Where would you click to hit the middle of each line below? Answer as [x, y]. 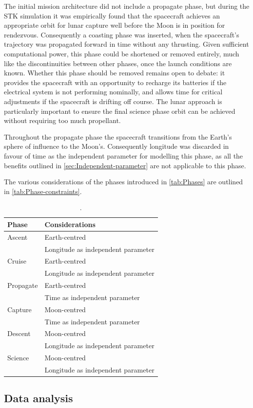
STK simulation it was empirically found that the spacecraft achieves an [112, 15]
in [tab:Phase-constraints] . [43, 191]
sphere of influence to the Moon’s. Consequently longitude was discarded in [117, 146]
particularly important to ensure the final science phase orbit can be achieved [120, 111]
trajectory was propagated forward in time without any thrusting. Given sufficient [126, 44]
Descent [19, 333]
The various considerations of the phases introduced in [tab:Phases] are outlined [124, 182]
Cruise [17, 261]
